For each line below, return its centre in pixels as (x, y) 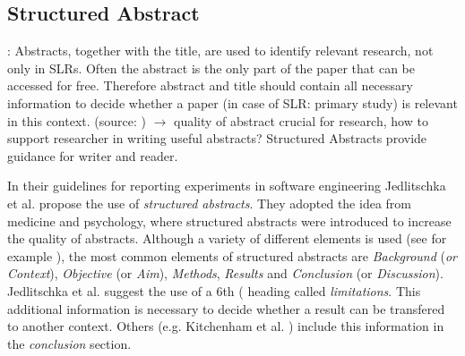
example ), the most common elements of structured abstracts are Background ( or (232, 255)
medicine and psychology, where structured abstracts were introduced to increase (229, 220)
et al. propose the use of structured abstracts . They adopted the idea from (209, 203)
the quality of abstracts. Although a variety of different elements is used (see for (227, 238)
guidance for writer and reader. (93, 155)
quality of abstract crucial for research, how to (301, 120)
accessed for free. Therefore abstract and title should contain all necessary (210, 85)
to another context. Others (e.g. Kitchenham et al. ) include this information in (226, 326)
